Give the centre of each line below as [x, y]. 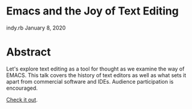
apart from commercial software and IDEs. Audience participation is [90, 81]
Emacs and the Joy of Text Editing [92, 11]
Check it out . [22, 99]
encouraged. [22, 88]
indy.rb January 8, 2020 [36, 28]
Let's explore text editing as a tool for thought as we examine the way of [95, 69]
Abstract [28, 52]
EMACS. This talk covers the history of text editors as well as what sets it [96, 75]
